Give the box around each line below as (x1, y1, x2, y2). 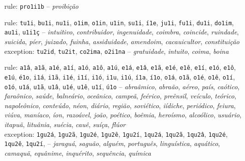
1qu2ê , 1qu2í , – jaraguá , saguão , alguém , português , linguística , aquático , (4, 138, 220, 148)
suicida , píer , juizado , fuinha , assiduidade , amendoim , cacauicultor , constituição (4, 36, 240, 46)
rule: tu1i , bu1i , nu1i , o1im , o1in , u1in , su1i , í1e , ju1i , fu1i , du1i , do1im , (4, 17, 234, 27)
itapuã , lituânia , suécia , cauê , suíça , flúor (4, 119, 126, 129)
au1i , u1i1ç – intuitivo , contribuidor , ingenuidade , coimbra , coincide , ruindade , (4, 27, 239, 37)
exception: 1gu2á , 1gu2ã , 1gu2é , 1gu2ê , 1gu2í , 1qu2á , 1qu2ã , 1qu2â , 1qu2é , (4, 129, 228, 139)
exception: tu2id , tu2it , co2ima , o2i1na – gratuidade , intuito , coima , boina (4, 46, 229, 56)
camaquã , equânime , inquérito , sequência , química (4, 147, 151, 158)
